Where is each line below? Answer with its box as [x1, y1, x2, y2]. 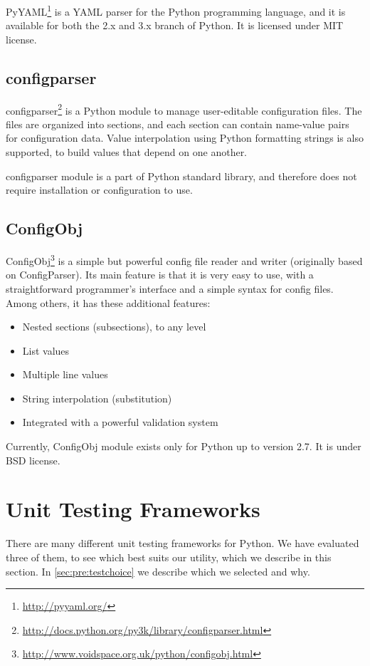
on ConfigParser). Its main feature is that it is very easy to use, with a [6, 267, 314, 282]
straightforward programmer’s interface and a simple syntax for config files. [6, 281, 334, 296]
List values [22, 343, 70, 358]
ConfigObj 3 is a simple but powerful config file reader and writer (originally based [6, 251, 363, 268]
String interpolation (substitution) [22, 390, 172, 405]
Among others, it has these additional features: [6, 295, 211, 310]
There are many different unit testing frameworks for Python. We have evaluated [6, 536, 359, 551]
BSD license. [6, 452, 60, 467]
